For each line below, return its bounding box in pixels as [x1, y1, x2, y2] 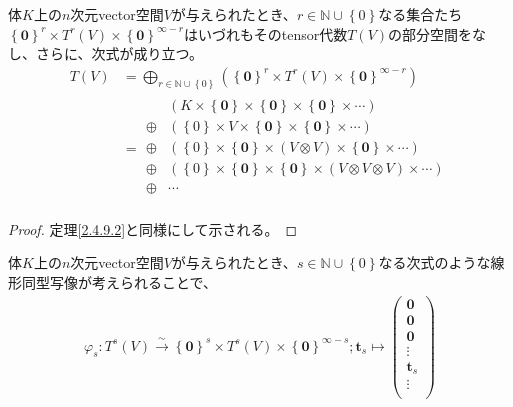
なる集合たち [378, 4, 463, 24]
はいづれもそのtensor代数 [184, 23, 348, 44]
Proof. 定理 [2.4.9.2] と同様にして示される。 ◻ [8, 218, 298, 239]
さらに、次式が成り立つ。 [35, 43, 204, 64]
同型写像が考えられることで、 [21, 272, 218, 293]
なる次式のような [378, 252, 491, 273]
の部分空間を [388, 23, 473, 44]
